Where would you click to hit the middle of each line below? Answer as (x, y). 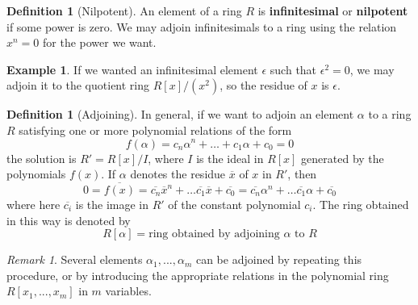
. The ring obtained (361, 204)
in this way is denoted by (69, 220)
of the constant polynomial (234, 204)
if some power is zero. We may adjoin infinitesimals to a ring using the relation (202, 26)
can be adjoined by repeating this (279, 259)
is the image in (112, 204)
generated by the (343, 158)
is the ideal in (230, 158)
